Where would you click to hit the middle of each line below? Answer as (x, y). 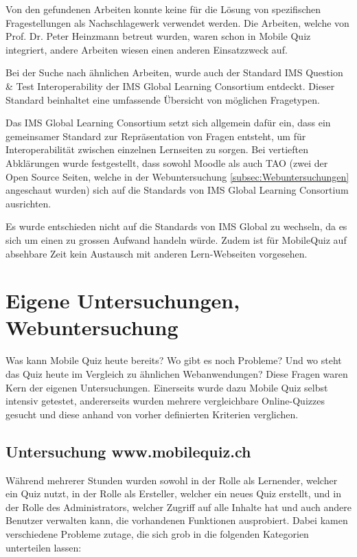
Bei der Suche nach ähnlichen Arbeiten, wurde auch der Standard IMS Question (174, 72)
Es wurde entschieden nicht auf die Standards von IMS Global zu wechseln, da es (176, 226)
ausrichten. (28, 203)
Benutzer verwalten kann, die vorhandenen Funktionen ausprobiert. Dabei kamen (177, 520)
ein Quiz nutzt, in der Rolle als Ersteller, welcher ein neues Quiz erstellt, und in (173, 493)
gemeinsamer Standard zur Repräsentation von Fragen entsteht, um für (156, 136)
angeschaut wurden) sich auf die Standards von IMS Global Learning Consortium (177, 190)
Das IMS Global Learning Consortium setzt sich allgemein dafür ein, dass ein (168, 123)
